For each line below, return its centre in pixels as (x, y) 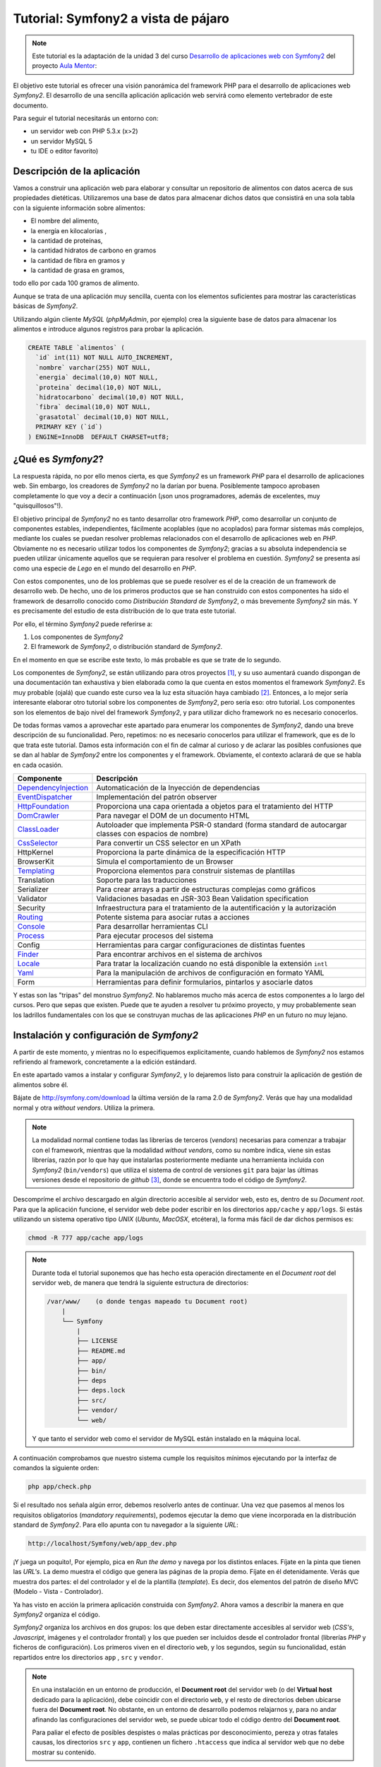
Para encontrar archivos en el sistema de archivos (179, 954)
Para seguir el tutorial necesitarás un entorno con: (86, 118)
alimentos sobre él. (41, 1084)
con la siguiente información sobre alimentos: (79, 208)
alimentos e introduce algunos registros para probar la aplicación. (109, 329)
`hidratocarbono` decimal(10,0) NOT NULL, (110, 397)
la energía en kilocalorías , (69, 230)
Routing (30, 917)
